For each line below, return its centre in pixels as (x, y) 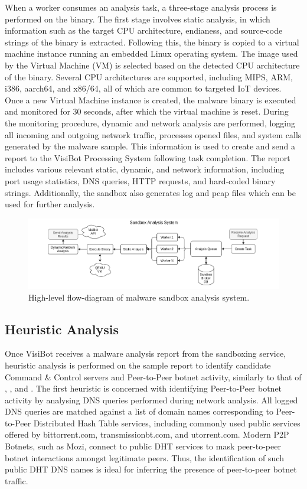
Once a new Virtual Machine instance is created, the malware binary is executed (151, 100)
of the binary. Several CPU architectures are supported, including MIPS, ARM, (149, 76)
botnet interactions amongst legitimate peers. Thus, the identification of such (144, 457)
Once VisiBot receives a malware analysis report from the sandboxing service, (146, 353)
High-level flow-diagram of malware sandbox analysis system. (139, 297)
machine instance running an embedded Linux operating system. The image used (151, 53)
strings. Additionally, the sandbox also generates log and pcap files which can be (150, 192)
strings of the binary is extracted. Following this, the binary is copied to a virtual (152, 42)
